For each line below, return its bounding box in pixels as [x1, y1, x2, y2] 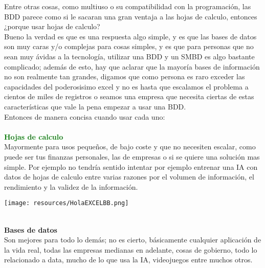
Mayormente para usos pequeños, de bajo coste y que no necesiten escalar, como [4, 141, 256, 152]
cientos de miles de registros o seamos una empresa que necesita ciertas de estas [4, 91, 254, 102]
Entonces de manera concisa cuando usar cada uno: [4, 111, 165, 122]
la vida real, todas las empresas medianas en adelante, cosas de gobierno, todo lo [4, 244, 257, 255]
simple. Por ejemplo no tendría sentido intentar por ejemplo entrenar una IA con [4, 161, 258, 172]
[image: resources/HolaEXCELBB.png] [4, 199, 129, 207]
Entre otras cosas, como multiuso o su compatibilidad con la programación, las [4, 1, 251, 11]
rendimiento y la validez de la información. [4, 181, 138, 192]
